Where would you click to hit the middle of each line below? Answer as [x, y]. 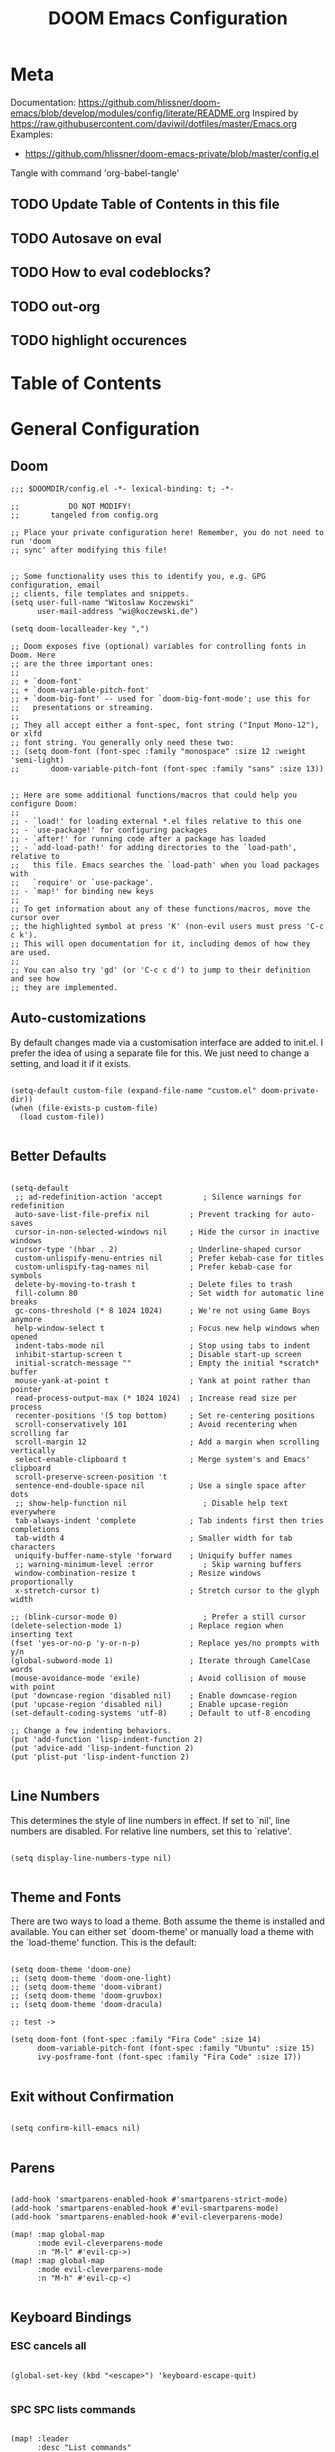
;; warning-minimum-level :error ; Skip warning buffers [158, 1564]
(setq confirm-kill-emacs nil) [75, 2128]
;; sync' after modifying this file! [89, 550]
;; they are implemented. [64, 988]
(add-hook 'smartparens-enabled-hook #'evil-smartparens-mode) [145, 2208]
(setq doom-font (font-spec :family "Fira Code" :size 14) [136, 2040]
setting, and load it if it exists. [71, 1063]
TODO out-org [55, 306]
